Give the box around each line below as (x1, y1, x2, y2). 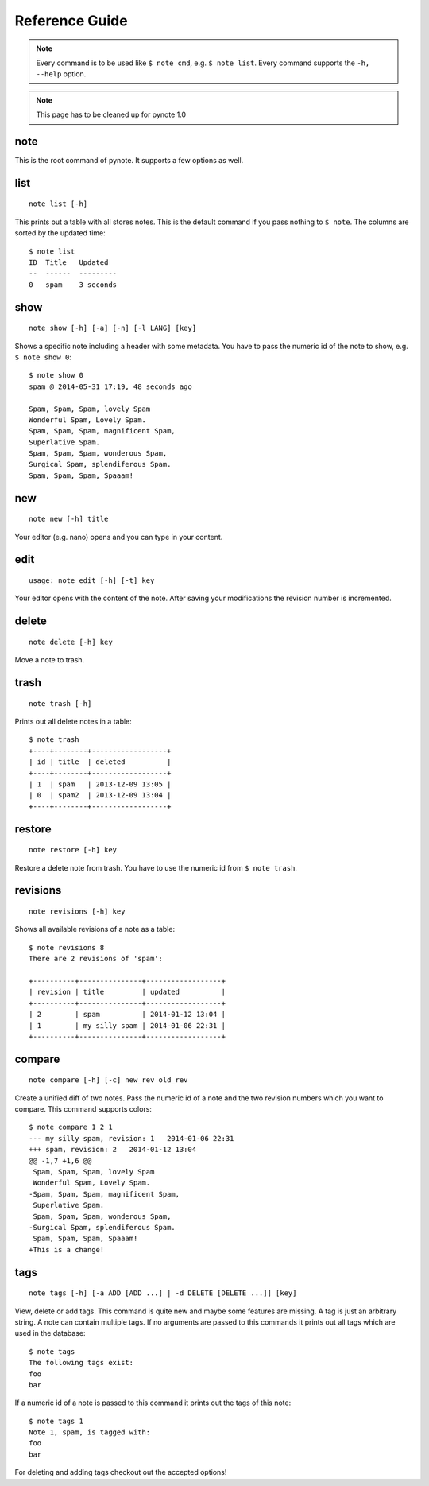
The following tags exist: (29, 1358, 134, 1368)
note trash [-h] (29, 699, 92, 708)
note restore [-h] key (29, 845, 118, 855)
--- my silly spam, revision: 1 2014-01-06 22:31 (29, 1134, 234, 1143)
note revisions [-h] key (29, 906, 126, 916)
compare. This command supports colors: (14, 1104, 153, 1114)
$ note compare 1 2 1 (29, 1123, 113, 1132)
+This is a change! (29, 1245, 105, 1254)
